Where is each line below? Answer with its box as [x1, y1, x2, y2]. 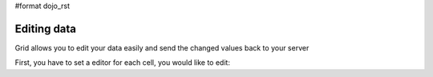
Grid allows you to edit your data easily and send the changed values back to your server [14, 43, 310, 52]
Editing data [14, 22, 76, 35]
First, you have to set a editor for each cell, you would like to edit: [14, 58, 230, 67]
